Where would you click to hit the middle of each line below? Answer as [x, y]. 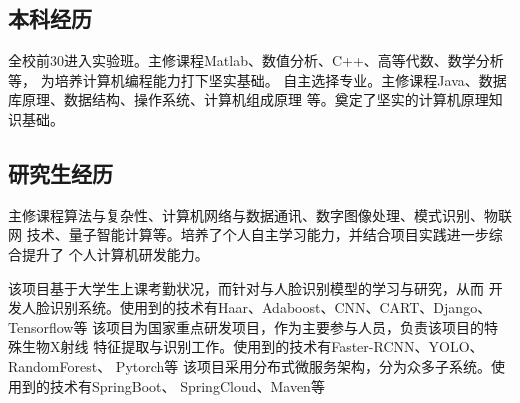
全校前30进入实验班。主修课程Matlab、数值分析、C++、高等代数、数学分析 [256, 60]
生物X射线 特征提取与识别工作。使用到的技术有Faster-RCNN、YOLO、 [252, 346]
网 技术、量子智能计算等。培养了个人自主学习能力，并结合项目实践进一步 [248, 234]
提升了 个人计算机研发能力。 [115, 253]
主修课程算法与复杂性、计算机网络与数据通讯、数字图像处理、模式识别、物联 [260, 214]
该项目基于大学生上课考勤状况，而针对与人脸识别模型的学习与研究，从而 [246, 287]
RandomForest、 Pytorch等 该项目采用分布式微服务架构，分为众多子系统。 [249, 365]
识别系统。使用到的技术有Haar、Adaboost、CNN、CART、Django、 [270, 307]
